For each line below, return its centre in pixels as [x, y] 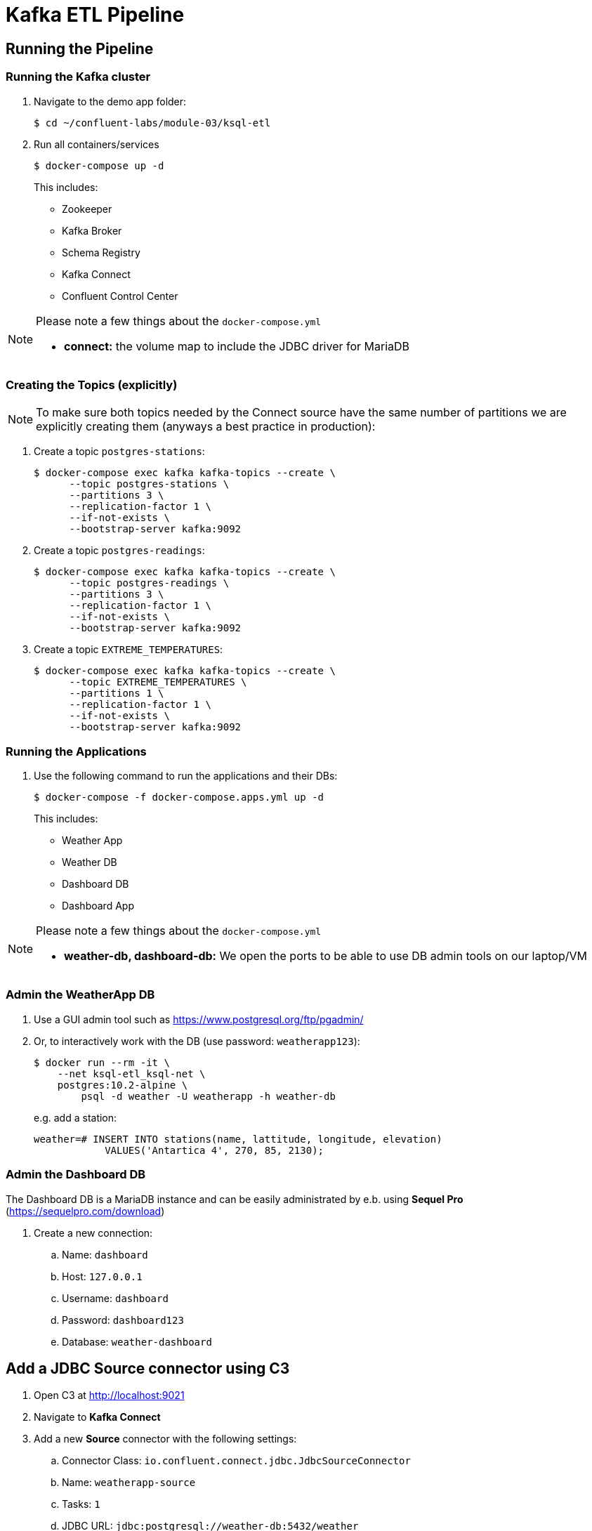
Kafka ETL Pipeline [95, 15]
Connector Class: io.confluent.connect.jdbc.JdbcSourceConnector [236, 1461]
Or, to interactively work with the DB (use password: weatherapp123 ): [197, 1041]
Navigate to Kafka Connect [97, 1417]
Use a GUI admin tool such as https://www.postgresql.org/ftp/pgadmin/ [199, 1019]
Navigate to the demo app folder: [110, 101]
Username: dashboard [115, 1298]
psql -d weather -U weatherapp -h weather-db [208, 1096]
